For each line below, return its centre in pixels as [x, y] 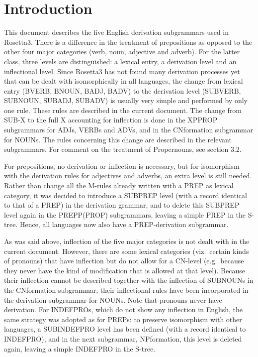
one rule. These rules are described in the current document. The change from [123, 110]
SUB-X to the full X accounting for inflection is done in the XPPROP [111, 120]
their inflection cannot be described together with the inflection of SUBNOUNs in [129, 280]
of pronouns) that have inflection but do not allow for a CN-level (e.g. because [124, 261]
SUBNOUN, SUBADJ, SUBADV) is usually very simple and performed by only [126, 100]
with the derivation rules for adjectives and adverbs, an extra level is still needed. [128, 176]
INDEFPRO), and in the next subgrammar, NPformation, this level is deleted [123, 338]
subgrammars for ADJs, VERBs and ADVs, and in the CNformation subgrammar [129, 130]
